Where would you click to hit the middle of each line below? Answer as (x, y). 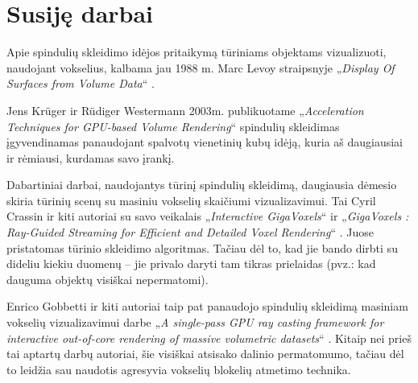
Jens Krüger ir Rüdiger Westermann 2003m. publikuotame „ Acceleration (185, 110)
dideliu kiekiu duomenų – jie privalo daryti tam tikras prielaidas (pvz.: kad (191, 264)
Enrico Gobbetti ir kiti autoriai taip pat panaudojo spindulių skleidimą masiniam (207, 306)
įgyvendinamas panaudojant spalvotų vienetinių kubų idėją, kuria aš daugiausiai (205, 142)
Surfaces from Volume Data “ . (81, 83)
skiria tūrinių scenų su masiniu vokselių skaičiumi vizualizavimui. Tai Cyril (191, 200)
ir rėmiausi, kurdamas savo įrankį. (91, 157)
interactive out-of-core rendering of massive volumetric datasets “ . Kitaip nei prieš (209, 338)
